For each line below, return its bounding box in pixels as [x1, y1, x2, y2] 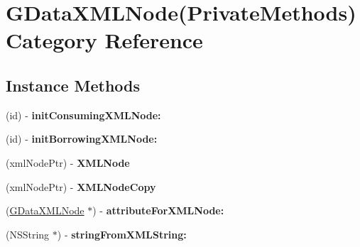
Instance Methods [6, 74, 140, 96]
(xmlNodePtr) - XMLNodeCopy [6, 179, 156, 194]
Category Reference [6, 26, 203, 55]
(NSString [6, 226, 50, 241]
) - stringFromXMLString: [57, 226, 187, 241]
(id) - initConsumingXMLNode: [6, 107, 161, 122]
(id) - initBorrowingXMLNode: [6, 131, 158, 146]
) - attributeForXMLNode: [92, 203, 224, 218]
